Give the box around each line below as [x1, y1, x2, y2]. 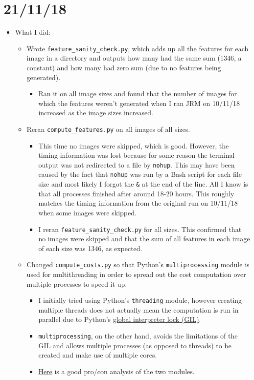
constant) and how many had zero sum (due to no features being [26, 62, 221, 72]
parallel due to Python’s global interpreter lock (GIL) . [38, 314, 201, 324]
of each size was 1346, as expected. [38, 243, 142, 253]
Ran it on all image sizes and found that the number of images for [38, 88, 237, 99]
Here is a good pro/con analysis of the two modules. [38, 366, 195, 376]
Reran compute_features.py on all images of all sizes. [26, 124, 190, 134]
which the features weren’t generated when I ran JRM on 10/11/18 [38, 98, 240, 108]
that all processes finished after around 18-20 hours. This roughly [38, 188, 234, 198]
